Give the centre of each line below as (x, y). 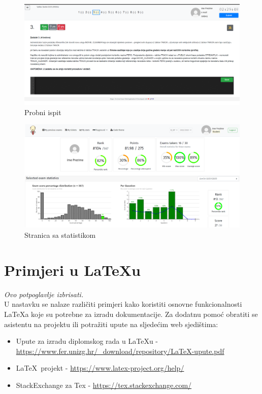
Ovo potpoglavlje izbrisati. (44, 294)
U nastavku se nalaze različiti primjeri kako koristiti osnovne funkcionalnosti (123, 304)
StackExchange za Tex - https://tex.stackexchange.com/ (104, 385)
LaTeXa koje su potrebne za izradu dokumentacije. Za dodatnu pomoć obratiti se (131, 314)
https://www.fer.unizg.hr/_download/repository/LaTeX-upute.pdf (120, 351)
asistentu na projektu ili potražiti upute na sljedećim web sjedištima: (111, 324)
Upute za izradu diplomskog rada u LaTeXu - (87, 341)
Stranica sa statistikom (60, 235)
